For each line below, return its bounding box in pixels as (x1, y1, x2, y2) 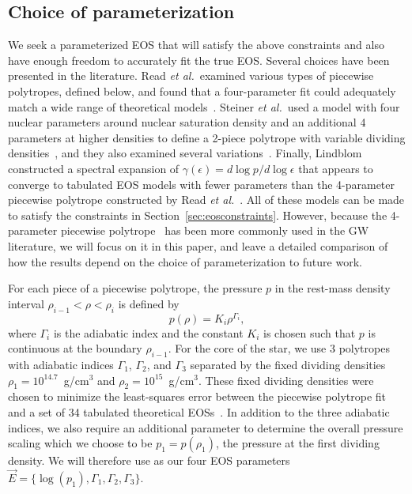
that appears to (298, 160, 373, 176)
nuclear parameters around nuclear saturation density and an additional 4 (8, 114, 366, 130)
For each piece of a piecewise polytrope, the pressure (8, 280, 263, 296)
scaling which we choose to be (8, 435, 153, 451)
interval (8, 295, 44, 311)
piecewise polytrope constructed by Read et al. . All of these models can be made (8, 191, 405, 208)
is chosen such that (263, 324, 356, 341)
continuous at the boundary (8, 340, 142, 356)
